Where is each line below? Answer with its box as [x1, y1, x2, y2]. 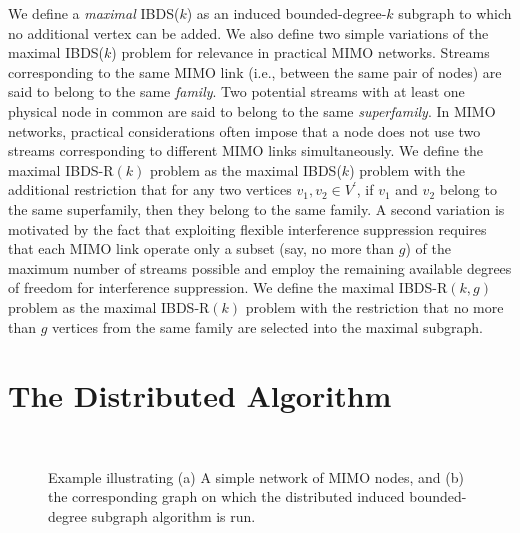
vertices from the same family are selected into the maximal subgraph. [52, 316, 483, 337]
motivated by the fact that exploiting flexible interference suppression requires [8, 218, 487, 239]
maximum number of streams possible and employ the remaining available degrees [8, 257, 512, 278]
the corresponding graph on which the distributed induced [48, 486, 405, 507]
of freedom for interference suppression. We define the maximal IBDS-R [8, 277, 448, 298]
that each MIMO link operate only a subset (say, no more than [8, 238, 395, 259]
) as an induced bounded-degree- [186, 3, 387, 23]
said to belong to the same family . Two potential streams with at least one [8, 81, 465, 102]
